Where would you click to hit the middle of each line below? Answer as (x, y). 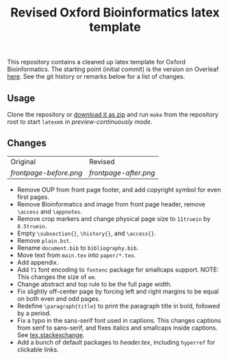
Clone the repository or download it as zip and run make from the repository (113, 115)
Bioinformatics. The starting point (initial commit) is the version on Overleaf (113, 69)
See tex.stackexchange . (51, 335)
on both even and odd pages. (59, 298)
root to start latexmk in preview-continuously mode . (80, 122)
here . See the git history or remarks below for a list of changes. (96, 77)
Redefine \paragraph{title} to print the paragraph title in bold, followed (118, 306)
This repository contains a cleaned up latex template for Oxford (97, 62)
